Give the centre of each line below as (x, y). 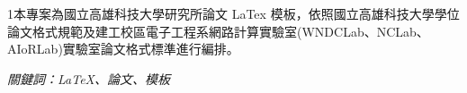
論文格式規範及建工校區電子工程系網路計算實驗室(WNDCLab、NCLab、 (218, 31)
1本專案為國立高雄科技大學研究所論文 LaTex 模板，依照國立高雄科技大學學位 (233, 13)
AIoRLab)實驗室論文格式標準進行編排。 (123, 49)
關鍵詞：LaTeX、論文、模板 (89, 78)
